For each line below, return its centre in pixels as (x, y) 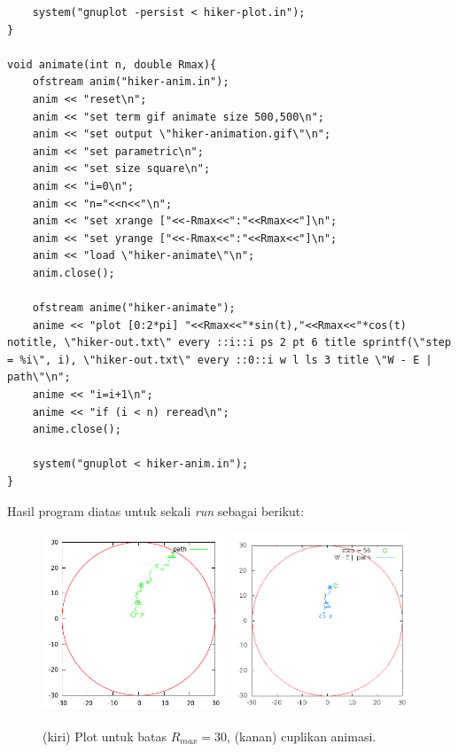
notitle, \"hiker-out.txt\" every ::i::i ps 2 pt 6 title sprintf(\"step (229, 343)
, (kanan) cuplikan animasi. (302, 736)
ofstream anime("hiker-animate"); (134, 308)
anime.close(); (77, 430)
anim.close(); (74, 273)
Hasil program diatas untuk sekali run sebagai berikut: (156, 510)
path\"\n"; (39, 377)
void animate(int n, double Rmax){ (112, 64)
